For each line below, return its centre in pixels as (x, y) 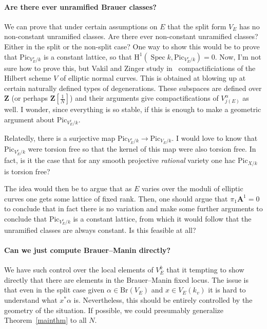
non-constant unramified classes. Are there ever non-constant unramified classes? (131, 36)
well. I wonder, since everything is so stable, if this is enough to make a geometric (133, 109)
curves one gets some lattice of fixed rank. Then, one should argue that (116, 198)
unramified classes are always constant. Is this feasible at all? (100, 230)
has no (249, 26)
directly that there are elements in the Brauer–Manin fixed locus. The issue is (126, 279)
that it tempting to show (205, 270)
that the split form (197, 26)
